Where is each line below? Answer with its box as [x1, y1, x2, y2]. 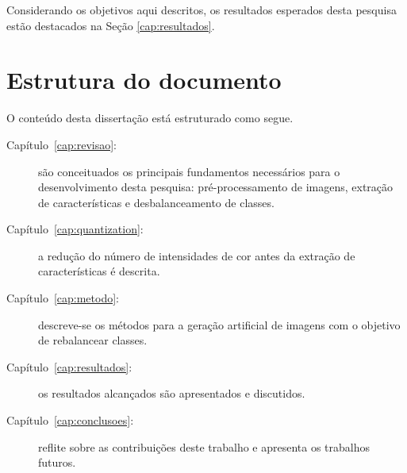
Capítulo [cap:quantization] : [6, 221, 144, 237]
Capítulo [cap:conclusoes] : [6, 412, 134, 429]
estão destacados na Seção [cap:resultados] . [6, 17, 215, 33]
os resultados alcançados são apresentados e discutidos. [38, 385, 305, 402]
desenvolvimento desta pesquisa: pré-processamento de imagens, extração [38, 179, 394, 195]
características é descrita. [38, 263, 160, 279]
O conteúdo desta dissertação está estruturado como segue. [6, 110, 294, 126]
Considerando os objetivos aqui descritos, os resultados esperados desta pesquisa [6, 2, 397, 17]
